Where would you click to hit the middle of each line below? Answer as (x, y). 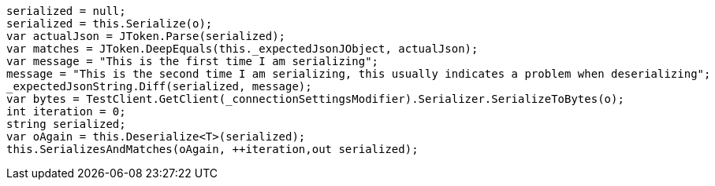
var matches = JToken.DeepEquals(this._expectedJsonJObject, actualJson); (242, 49)
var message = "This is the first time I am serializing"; (193, 61)
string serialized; (66, 124)
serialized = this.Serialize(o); (110, 24)
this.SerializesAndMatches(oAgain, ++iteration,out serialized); (212, 149)
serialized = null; (66, 11)
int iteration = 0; (66, 111)
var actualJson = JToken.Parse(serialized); (146, 36)
